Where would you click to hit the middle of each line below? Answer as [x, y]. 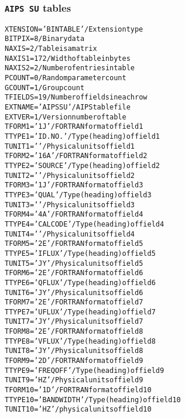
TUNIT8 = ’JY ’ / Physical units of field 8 [74, 351]
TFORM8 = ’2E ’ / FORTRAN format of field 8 [74, 332]
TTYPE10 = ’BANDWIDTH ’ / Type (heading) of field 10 [93, 400]
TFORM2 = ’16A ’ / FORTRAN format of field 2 [76, 156]
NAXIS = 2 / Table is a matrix [51, 49]
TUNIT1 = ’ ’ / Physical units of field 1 [70, 146]
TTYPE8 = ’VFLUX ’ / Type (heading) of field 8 [80, 341]
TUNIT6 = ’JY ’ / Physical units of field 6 [74, 292]
